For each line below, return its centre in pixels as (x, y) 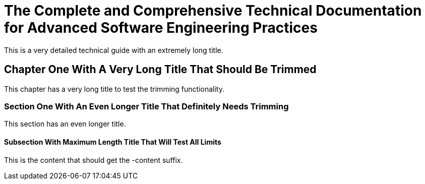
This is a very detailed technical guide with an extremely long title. (114, 50)
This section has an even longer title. (65, 124)
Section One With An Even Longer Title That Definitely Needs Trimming (146, 106)
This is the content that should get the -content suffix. (94, 160)
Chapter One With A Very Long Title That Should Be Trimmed (160, 70)
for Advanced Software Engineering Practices (161, 28)
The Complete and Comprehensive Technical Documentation (213, 11)
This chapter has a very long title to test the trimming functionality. (114, 89)
